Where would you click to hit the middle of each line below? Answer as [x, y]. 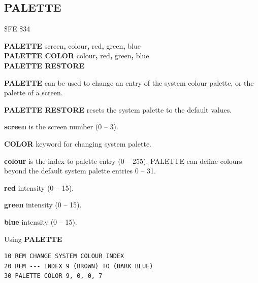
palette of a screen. [34, 93]
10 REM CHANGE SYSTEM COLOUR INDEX [64, 256]
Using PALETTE [33, 239]
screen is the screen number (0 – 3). [61, 127]
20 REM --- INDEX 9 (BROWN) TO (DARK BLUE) [79, 266]
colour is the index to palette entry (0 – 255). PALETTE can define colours [123, 161]
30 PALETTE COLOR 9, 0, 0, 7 [53, 276]
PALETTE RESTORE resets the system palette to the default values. [118, 109]
